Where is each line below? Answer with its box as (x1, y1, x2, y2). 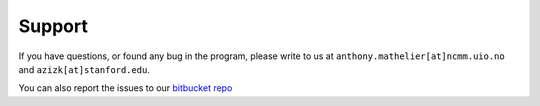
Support (18, 15, 89, 37)
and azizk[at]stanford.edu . (18, 63, 150, 75)
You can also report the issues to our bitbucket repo (18, 82, 233, 94)
